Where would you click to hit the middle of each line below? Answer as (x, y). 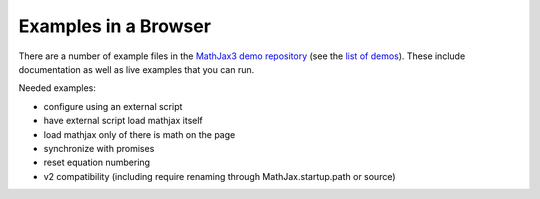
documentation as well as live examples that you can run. (136, 69)
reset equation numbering (96, 162)
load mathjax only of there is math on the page (139, 134)
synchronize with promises (99, 148)
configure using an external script (113, 106)
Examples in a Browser (115, 26)
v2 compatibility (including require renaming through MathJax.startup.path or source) (219, 176)
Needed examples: (57, 88)
